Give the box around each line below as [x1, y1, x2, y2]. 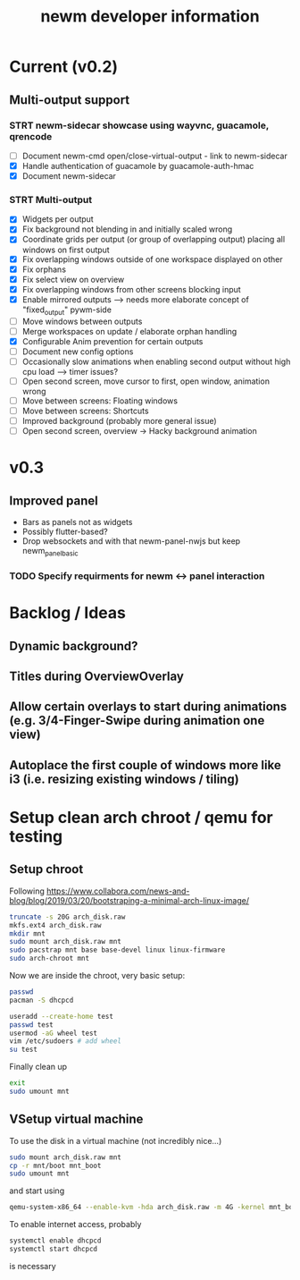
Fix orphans [21, 264, 67, 275]
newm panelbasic [21, 546, 79, 558]
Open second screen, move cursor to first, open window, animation [21, 376, 271, 386]
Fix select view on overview [21, 274, 125, 284]
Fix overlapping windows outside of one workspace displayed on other [21, 253, 283, 265]
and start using [9, 1185, 65, 1196]
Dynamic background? [9, 638, 138, 654]
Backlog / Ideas [9, 603, 127, 623]
